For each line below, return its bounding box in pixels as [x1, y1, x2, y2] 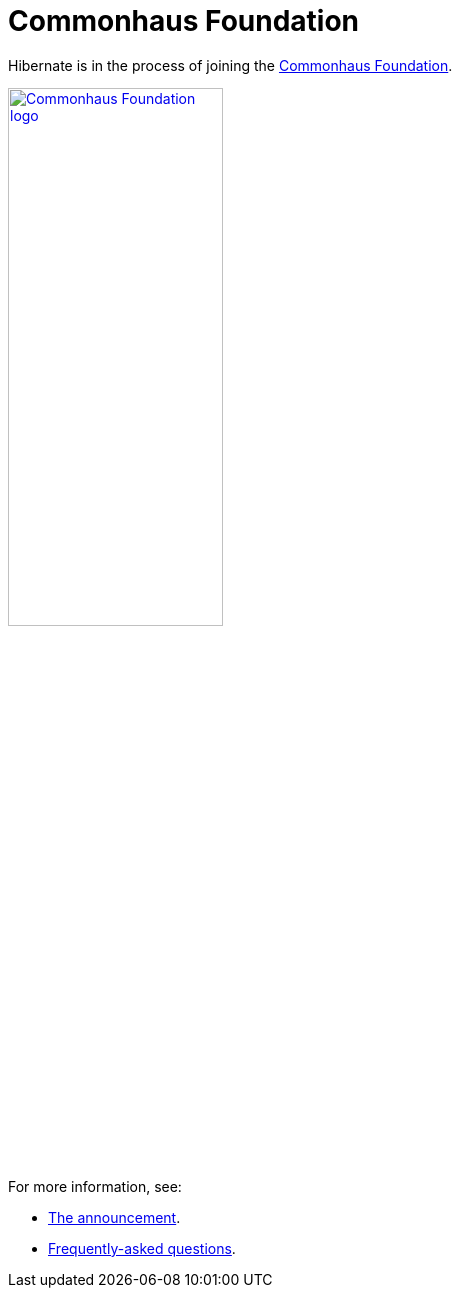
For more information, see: [8, 1177, 182, 1195]
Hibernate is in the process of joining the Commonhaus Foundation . [8, 56, 453, 74]
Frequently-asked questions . [48, 1239, 236, 1257]
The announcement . [48, 1208, 181, 1226]
